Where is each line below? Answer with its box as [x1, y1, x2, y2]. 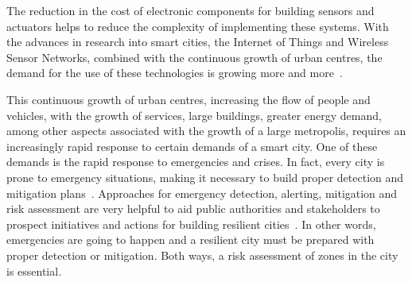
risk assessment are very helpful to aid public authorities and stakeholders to [6, 200, 380, 217]
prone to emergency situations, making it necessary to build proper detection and [6, 168, 404, 185]
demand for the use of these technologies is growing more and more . [6, 64, 343, 81]
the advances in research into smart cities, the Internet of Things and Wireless [6, 33, 389, 50]
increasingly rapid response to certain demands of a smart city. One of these [6, 137, 378, 154]
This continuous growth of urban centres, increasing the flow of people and [6, 91, 371, 107]
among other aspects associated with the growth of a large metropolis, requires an [6, 122, 406, 139]
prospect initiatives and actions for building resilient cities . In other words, [6, 215, 376, 232]
